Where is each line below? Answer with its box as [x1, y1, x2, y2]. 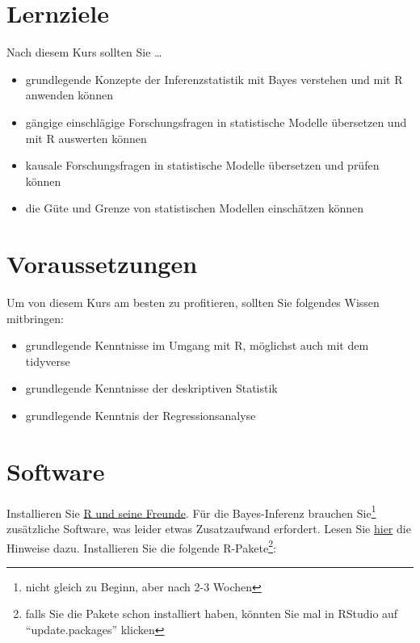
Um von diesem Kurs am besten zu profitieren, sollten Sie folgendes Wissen [6, 294, 380, 310]
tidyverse [25, 352, 70, 369]
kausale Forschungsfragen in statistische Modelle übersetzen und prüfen [25, 157, 380, 174]
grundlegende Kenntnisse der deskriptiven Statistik [25, 380, 278, 397]
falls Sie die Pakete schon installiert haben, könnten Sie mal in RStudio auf [25, 605, 398, 622]
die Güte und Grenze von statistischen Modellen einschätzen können [25, 200, 364, 216]
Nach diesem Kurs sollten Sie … [6, 44, 162, 61]
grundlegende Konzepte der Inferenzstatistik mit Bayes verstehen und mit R [25, 70, 403, 87]
